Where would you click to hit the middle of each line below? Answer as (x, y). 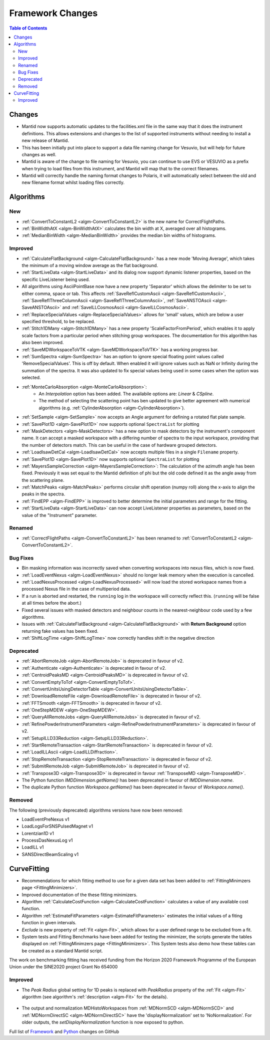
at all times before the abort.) (52, 603)
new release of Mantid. (45, 141)
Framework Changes (53, 13)
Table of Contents (28, 28)
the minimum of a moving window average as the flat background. (90, 265)
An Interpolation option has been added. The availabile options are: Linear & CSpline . (126, 394)
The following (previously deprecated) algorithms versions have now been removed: (96, 810)
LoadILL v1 (33, 847)
